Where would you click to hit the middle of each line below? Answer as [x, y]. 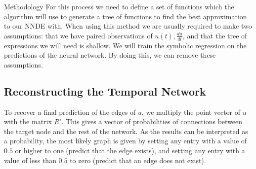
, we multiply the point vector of [191, 112]
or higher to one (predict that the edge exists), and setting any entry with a [130, 150]
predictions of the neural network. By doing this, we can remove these [110, 55]
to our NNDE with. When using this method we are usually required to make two [128, 26]
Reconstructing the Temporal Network [105, 91]
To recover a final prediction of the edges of [70, 112]
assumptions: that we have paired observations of [78, 35]
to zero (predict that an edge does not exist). [138, 160]
